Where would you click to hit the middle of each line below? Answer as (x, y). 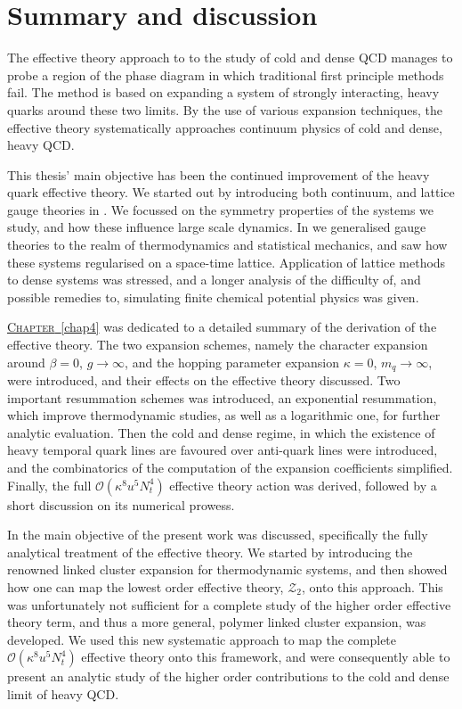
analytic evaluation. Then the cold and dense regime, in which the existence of (221, 432)
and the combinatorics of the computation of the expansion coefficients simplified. (230, 468)
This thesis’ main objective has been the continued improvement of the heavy (219, 174)
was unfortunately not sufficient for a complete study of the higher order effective (229, 604)
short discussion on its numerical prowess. (121, 504)
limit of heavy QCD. (63, 693)
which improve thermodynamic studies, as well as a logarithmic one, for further (224, 415)
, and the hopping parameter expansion (232, 362)
